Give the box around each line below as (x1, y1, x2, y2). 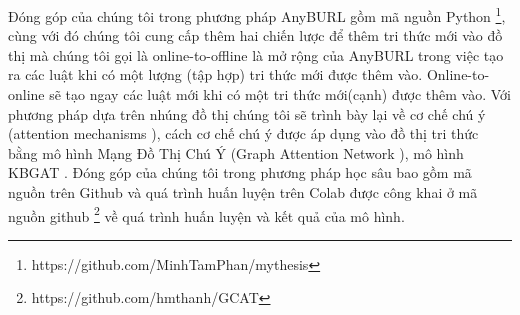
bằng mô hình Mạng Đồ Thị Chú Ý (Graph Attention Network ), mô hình (8, 142, 464, 163)
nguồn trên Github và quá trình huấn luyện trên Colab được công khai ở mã (8, 182, 478, 202)
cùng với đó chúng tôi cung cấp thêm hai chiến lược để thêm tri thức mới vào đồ (8, 25, 503, 46)
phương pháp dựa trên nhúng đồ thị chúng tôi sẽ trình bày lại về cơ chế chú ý (8, 103, 486, 124)
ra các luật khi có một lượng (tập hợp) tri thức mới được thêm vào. (8, 64, 423, 85)
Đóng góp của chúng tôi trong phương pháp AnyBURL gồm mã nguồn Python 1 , (8, 3, 506, 26)
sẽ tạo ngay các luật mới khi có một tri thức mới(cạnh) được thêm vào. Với (49, 84, 511, 105)
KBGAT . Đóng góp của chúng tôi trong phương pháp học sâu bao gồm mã (8, 162, 472, 183)
